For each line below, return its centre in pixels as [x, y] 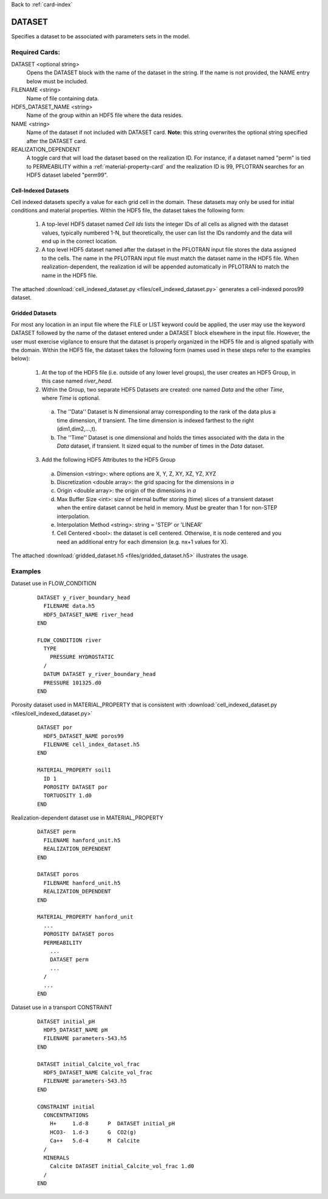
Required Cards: [36, 52]
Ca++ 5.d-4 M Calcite [94, 1141]
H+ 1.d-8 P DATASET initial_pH [112, 1124]
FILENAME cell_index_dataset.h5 [91, 744]
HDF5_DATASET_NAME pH [76, 1030]
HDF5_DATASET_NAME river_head [88, 614]
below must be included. [57, 81]
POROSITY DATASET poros [79, 934]
